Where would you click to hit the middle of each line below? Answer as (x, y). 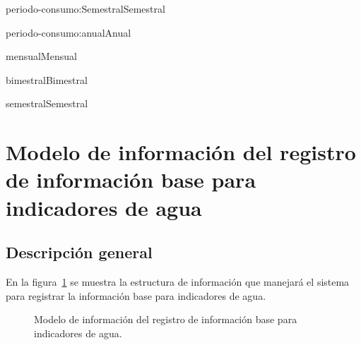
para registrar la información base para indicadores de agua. (136, 295)
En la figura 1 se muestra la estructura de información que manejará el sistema (178, 281)
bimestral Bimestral (47, 79)
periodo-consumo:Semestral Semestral (85, 8)
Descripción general (79, 252)
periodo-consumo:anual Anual (69, 32)
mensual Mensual (41, 56)
